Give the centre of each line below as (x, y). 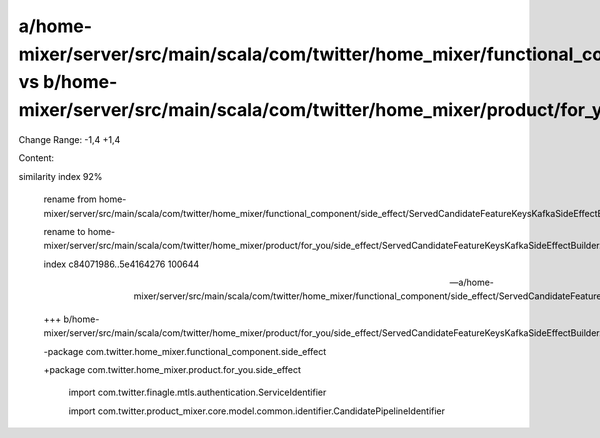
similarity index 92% (60, 176)
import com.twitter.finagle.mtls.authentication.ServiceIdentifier (197, 392)
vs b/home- (68, 82)
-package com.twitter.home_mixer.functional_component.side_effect (185, 351)
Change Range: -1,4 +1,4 (69, 139)
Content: (36, 158)
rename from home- (85, 199)
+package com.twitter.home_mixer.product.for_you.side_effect (172, 370)
